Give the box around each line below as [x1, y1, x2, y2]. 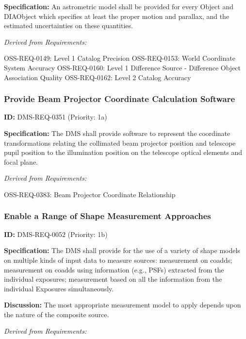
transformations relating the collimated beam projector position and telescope [4, 137, 236, 148]
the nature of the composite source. [4, 309, 109, 319]
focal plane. [4, 156, 38, 167]
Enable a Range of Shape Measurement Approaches [4, 210, 211, 222]
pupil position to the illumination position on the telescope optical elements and [4, 147, 243, 157]
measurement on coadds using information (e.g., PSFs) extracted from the [4, 264, 224, 274]
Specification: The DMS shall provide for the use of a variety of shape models [4, 245, 240, 255]
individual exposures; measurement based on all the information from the [4, 274, 222, 284]
